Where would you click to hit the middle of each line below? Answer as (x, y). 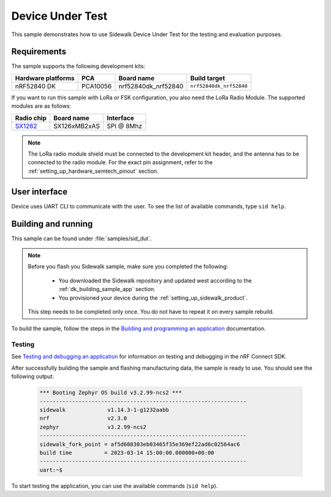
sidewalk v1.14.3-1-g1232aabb (104, 410)
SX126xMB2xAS (77, 126)
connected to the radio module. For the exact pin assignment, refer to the (120, 162)
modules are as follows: (41, 106)
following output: (33, 376)
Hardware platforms (45, 78)
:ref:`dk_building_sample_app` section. (107, 289)
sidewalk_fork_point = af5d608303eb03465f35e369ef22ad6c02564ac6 (140, 444)
